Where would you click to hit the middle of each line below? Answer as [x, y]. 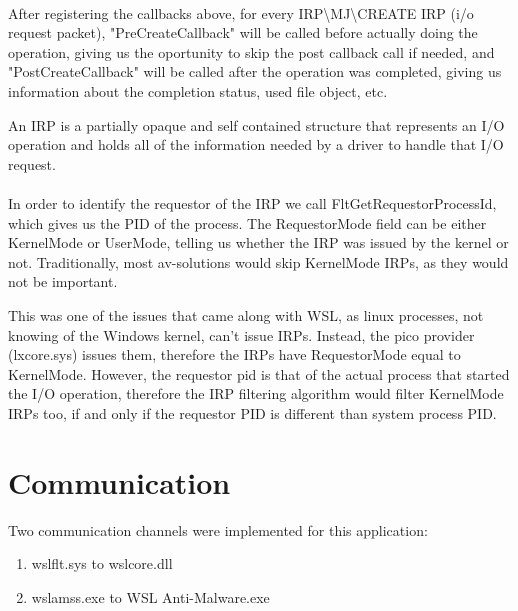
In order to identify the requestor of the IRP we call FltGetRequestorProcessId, [252, 202]
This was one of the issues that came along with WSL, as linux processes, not [246, 314]
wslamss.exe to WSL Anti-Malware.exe [150, 596]
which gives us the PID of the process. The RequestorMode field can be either [247, 222]
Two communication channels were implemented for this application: [218, 529]
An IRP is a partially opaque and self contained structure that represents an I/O [256, 124]
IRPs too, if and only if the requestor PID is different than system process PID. [252, 412]
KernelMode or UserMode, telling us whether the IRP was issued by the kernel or [258, 242]
